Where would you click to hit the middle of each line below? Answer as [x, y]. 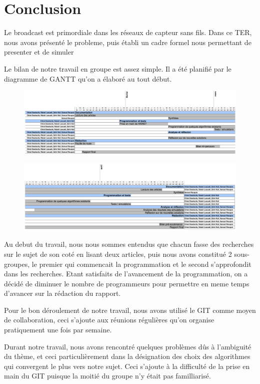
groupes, [17, 264]
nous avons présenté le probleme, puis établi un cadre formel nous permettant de [128, 42]
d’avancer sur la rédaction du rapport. [62, 293]
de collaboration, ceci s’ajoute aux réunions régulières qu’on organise [109, 320]
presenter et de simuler [39, 52]
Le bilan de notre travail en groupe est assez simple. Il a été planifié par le [118, 68]
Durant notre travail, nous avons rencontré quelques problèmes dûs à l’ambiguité [128, 346]
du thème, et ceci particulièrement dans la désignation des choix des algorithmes [127, 356]
